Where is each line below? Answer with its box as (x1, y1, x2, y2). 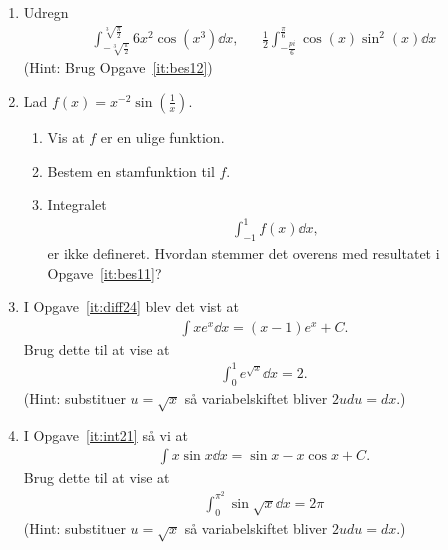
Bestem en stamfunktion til (47, 160, 215, 181)
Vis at (47, 126, 85, 147)
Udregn (23, 2, 69, 22)
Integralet (47, 194, 107, 215)
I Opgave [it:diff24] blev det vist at (23, 296, 239, 317)
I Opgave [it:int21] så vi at (23, 424, 188, 445)
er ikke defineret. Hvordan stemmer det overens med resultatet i (47, 243, 440, 264)
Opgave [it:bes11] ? (47, 262, 162, 283)
